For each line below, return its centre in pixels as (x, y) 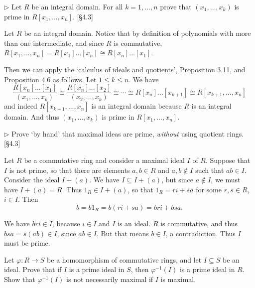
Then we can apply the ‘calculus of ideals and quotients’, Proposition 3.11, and (125, 69)
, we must (226, 180)
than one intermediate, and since (54, 43)
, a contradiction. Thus (200, 233)
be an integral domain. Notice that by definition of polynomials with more (137, 33)
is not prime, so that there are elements (69, 170)
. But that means (123, 233)
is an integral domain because (136, 106)
